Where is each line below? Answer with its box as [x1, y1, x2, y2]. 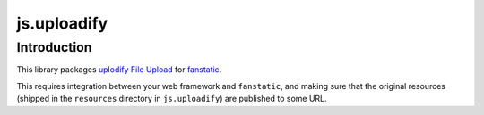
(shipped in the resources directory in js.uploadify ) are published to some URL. [16, 94, 327, 104]
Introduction [16, 39, 92, 55]
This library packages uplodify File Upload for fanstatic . [16, 64, 222, 75]
